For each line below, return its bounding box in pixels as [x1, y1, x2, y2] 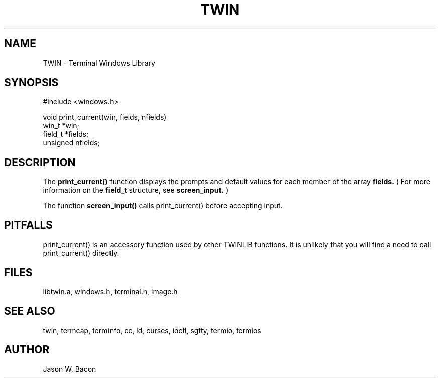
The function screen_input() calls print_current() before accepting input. [43, 201, 283, 210]
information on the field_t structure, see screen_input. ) [43, 186, 229, 195]
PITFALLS [4, 218, 53, 232]
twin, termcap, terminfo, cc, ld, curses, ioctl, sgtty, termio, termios [43, 326, 261, 335]
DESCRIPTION [4, 156, 76, 169]
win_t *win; [43, 121, 79, 130]
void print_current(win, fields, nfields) [43, 113, 167, 122]
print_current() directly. [43, 249, 119, 258]
